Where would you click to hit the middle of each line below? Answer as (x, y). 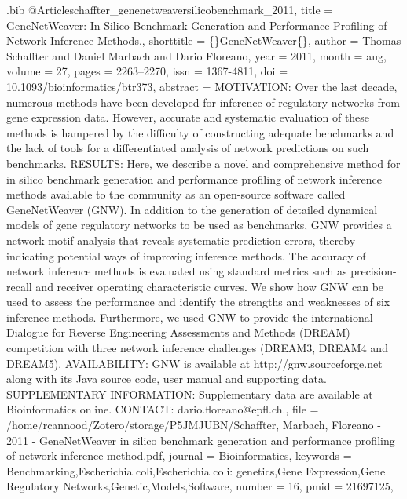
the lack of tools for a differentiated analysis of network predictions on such (188, 148)
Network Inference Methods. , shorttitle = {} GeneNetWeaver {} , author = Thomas (204, 40)
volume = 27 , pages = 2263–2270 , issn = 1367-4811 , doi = (147, 71)
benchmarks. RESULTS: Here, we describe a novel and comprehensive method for (203, 163)
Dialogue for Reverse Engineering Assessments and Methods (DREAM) (178, 332)
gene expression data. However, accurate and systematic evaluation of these (188, 117)
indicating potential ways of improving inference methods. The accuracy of (186, 255)
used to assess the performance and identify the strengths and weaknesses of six (198, 302)
